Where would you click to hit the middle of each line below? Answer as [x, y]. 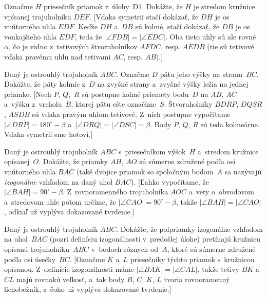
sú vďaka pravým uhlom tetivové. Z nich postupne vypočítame [131, 114]
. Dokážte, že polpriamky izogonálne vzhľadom [189, 229]
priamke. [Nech [28, 94]
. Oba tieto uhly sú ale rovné [211, 36]
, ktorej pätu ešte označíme [113, 104]
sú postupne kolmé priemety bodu [135, 94]
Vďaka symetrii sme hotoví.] [49, 134]
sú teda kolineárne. [230, 124]
